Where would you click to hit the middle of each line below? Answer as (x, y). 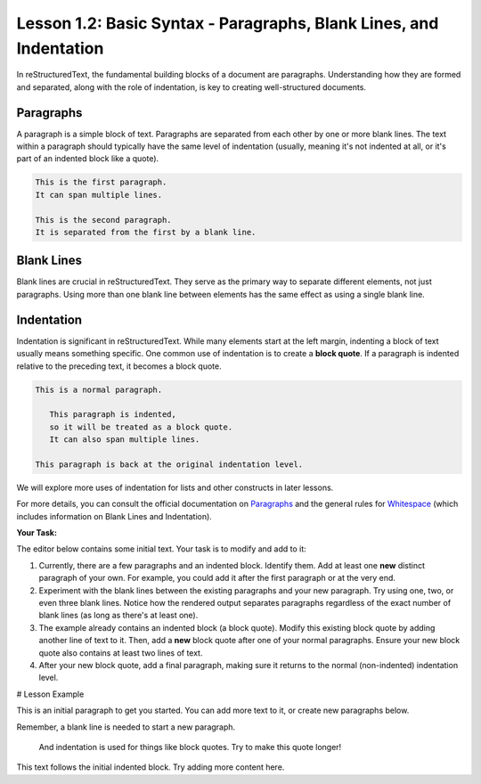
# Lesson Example (50, 694)
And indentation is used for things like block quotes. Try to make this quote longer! (190, 747)
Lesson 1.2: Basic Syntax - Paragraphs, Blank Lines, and (228, 23)
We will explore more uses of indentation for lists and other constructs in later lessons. (175, 487)
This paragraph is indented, (113, 415)
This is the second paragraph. (104, 220)
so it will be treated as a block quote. (141, 427)
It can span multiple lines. (99, 195)
